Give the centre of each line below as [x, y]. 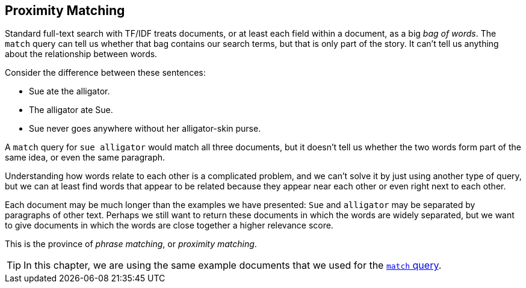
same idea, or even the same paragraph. [85, 158]
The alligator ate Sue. [71, 110]
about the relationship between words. [81, 54]
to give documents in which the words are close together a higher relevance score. [169, 225]
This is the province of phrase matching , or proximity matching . [131, 244]
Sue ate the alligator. [70, 91]
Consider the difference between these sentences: [105, 73]
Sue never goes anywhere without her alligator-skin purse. [145, 129]
